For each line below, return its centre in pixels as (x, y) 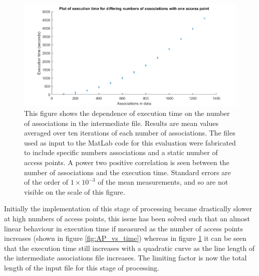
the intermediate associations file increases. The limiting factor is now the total (125, 258)
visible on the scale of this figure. (75, 191)
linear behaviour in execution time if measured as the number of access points (123, 228)
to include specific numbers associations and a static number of (121, 152)
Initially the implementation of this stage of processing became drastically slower (128, 209)
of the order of (46, 182)
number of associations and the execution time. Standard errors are (127, 172)
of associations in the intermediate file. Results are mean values (121, 123)
